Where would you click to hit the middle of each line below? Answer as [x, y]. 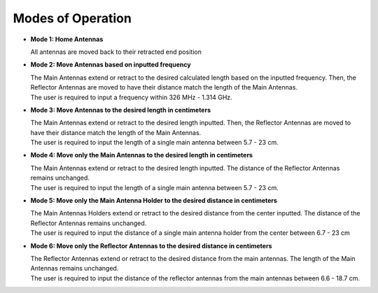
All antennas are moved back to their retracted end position [116, 52]
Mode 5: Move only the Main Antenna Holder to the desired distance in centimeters [154, 201]
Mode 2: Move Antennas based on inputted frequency [111, 65]
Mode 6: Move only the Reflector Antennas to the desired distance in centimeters [151, 245]
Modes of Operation [72, 18]
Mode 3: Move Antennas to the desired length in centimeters [121, 110]
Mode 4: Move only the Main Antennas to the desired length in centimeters [142, 155]
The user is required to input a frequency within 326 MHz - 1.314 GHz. [131, 97]
